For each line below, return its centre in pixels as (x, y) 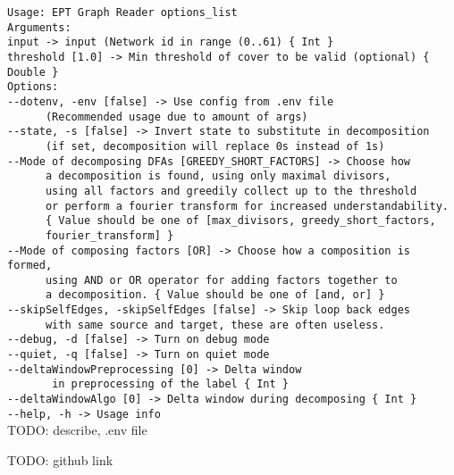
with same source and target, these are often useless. (215, 325)
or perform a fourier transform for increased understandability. (247, 206)
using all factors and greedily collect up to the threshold (231, 191)
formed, (30, 266)
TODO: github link (60, 459)
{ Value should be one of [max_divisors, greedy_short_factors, (240, 221)
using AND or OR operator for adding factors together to (221, 280)
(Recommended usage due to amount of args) (177, 117)
